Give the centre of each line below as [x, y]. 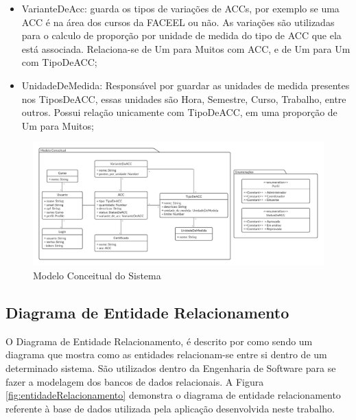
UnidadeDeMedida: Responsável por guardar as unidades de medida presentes [186, 85]
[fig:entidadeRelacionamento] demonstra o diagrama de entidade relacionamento [173, 395]
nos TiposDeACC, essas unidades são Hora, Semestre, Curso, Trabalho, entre [184, 98]
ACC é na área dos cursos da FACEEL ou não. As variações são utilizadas [178, 22]
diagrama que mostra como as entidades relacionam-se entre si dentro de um [166, 354]
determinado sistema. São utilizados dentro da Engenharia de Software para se [171, 368]
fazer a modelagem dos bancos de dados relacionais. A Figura [135, 381]
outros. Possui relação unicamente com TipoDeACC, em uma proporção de [179, 112]
